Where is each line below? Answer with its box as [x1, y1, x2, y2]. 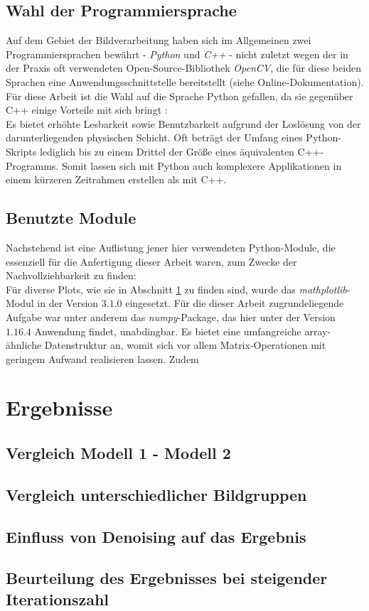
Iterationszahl [6, 588, 109, 610]
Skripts [6, 144, 37, 158]
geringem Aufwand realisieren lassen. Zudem [6, 351, 199, 366]
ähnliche [6, 337, 42, 352]
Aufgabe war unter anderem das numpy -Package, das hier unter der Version [6, 309, 336, 324]
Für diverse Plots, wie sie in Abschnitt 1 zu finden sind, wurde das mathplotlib [6, 281, 347, 296]
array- [304, 323, 331, 338]
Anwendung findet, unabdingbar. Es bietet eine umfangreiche [34, 323, 301, 338]
